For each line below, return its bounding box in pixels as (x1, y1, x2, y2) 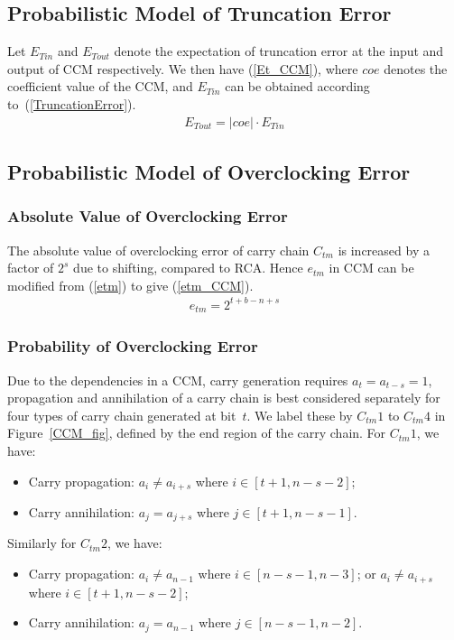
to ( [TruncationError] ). (7, 94, 136, 113)
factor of (7, 258, 54, 277)
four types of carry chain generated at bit (7, 405, 236, 424)
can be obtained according (225, 77, 370, 96)
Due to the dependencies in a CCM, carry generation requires (7, 370, 348, 389)
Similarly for (7, 533, 77, 552)
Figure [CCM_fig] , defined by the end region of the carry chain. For (7, 423, 386, 442)
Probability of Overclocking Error (7, 335, 258, 357)
